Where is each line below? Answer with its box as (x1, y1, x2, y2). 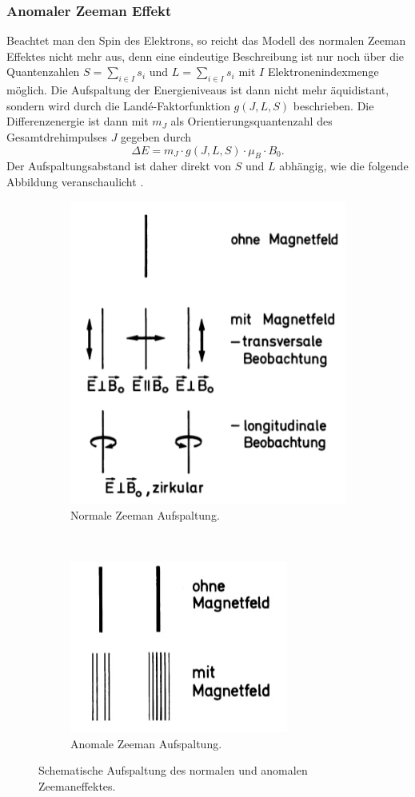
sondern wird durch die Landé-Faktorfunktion (6, 97, 230, 114)
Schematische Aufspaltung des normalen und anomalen (38, 762, 308, 779)
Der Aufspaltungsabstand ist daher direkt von (6, 157, 232, 174)
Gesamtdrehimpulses (6, 128, 107, 145)
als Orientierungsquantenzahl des (170, 113, 333, 130)
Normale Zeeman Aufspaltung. (70, 506, 220, 523)
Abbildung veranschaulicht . (6, 173, 144, 189)
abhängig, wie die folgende (279, 157, 409, 174)
